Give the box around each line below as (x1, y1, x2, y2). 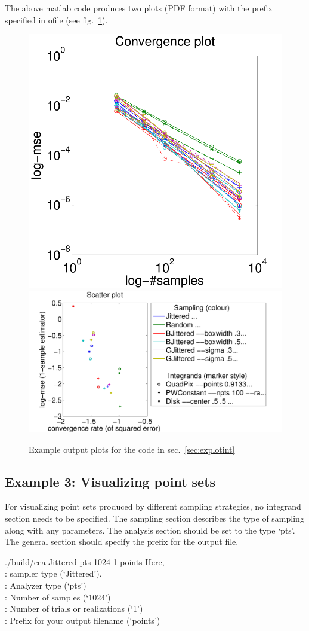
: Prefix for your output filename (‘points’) (5, 614, 160, 626)
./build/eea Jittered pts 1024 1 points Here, (5, 555, 165, 568)
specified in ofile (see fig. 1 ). (5, 13, 108, 26)
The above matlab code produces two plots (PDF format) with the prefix (5, 2, 273, 14)
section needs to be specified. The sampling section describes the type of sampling (5, 512, 304, 525)
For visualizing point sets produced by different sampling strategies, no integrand (5, 500, 301, 513)
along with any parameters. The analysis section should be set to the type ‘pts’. (5, 523, 295, 536)
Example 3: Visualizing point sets (5, 472, 216, 490)
